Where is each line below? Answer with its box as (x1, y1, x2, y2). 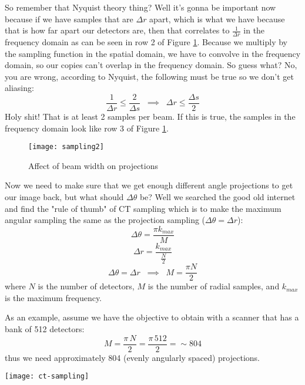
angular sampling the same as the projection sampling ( (5, 214, 206, 226)
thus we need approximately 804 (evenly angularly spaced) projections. (5, 351, 260, 363)
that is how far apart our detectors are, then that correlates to (5, 24, 230, 36)
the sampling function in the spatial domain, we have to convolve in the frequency (5, 47, 301, 59)
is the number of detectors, (38, 280, 135, 292)
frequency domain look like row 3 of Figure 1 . (5, 121, 169, 134)
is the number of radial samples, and (148, 280, 280, 292)
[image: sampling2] (28, 143, 104, 151)
